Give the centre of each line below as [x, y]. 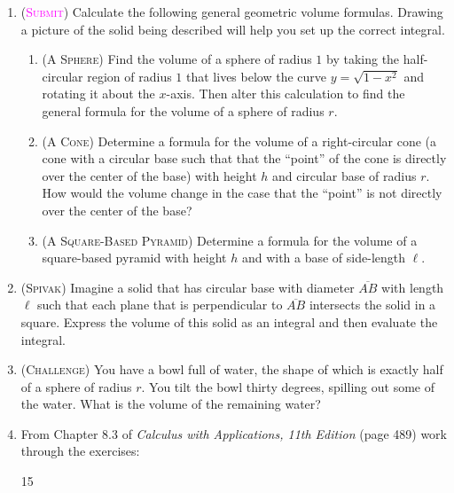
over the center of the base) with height [149, 175]
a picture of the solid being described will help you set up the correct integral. [233, 29]
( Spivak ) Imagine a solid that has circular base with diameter [188, 287]
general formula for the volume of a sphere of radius [183, 110]
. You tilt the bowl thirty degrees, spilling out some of [288, 386]
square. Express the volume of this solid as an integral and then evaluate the [229, 321]
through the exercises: [80, 451]
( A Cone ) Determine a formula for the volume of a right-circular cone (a [239, 141]
